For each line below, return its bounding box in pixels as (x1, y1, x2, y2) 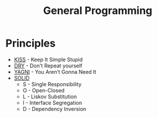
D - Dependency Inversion (22, 105, 87, 112)
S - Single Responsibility (22, 80, 82, 88)
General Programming (43, 4, 153, 17)
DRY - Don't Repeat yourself (13, 62, 83, 69)
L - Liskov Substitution (22, 93, 77, 100)
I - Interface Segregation (22, 99, 83, 106)
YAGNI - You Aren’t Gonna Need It (13, 68, 97, 75)
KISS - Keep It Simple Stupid (13, 56, 83, 63)
